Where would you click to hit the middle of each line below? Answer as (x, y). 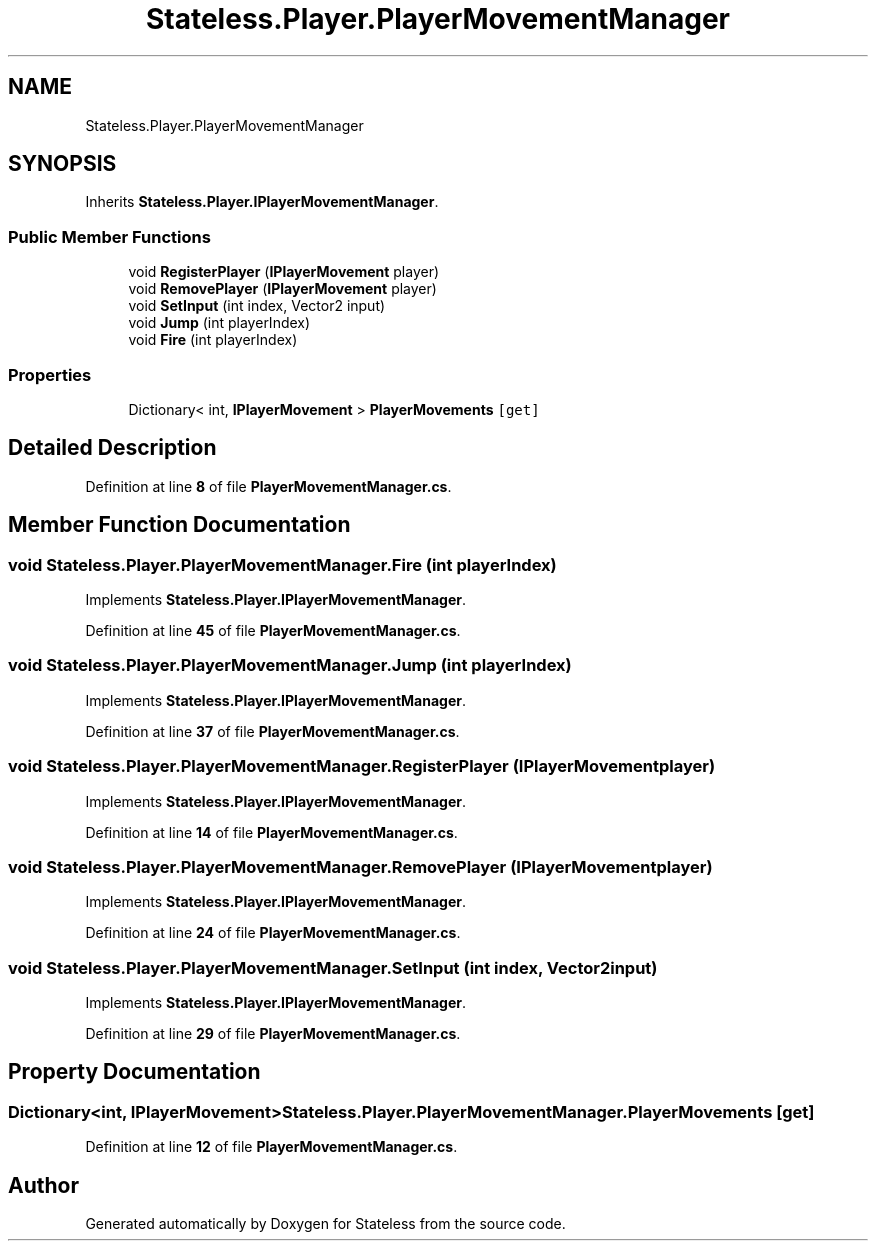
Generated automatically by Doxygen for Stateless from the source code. (325, 1224)
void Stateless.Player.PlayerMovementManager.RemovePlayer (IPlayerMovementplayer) (360, 866)
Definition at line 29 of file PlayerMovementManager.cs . (273, 1033)
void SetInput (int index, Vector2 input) (257, 306)
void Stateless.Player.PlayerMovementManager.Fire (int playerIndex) (282, 564)
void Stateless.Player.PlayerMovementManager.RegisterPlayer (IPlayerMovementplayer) (362, 766)
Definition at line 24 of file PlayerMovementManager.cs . (273, 933)
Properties (50, 374)
